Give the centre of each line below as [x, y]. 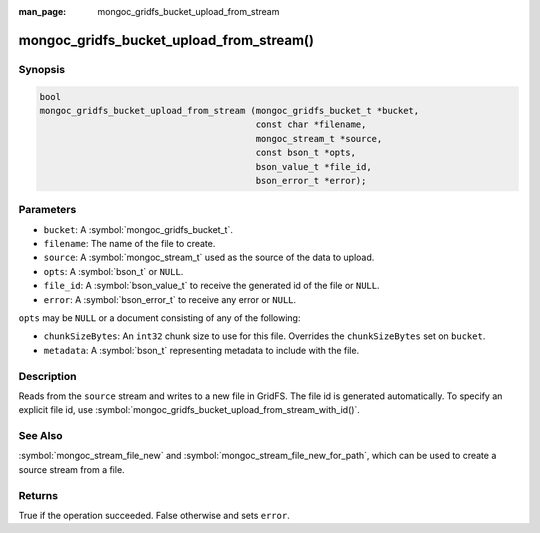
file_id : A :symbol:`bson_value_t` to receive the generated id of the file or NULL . [211, 286]
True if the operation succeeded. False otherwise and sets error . [154, 515]
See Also [40, 436]
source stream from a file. [71, 469]
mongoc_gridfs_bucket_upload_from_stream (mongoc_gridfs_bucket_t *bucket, [229, 110]
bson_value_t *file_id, [313, 166]
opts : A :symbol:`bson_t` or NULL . [113, 271]
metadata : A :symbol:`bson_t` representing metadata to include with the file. [201, 350]
